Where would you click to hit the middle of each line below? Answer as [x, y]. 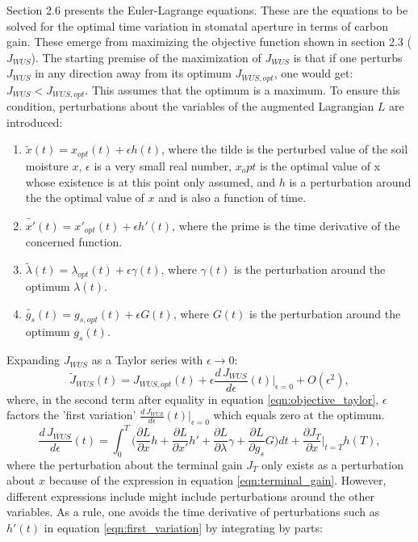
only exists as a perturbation [332, 464]
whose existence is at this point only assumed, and [150, 181]
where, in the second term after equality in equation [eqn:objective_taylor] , [193, 399]
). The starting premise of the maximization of [146, 57]
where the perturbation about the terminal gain [125, 464]
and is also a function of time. [232, 197]
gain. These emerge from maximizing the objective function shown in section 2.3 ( [209, 42]
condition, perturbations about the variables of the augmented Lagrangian [190, 106]
